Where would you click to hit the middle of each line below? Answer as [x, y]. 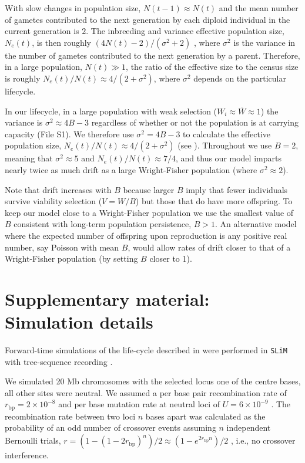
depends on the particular [240, 78]
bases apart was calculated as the [205, 416]
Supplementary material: [107, 298]
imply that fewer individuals [237, 189]
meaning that [29, 158]
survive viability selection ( [53, 201]
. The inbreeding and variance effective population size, [185, 31]
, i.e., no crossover [263, 440]
